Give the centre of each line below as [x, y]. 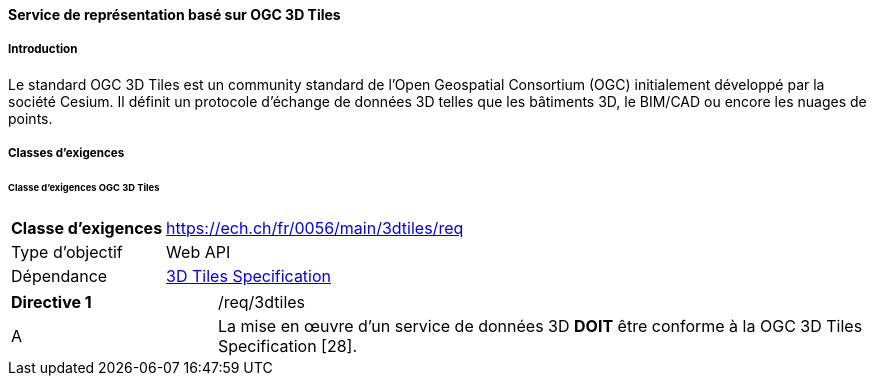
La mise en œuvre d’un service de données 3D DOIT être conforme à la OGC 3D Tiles [540, 325]
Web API [198, 251]
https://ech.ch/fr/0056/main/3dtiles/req [315, 227]
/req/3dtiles [261, 301]
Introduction [43, 49]
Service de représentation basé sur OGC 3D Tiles [174, 14]
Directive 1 [51, 301]
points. [30, 118]
